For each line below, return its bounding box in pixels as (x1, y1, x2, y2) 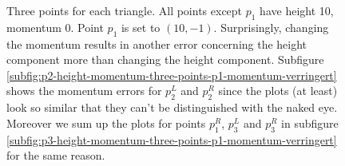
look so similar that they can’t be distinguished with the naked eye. (6, 99, 338, 116)
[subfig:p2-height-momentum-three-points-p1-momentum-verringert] (6, 66, 337, 83)
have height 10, (260, 2, 334, 18)
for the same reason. (6, 147, 105, 164)
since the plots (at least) (218, 82, 338, 99)
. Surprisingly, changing (213, 18, 329, 35)
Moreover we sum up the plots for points (6, 114, 206, 131)
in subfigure (281, 114, 339, 131)
